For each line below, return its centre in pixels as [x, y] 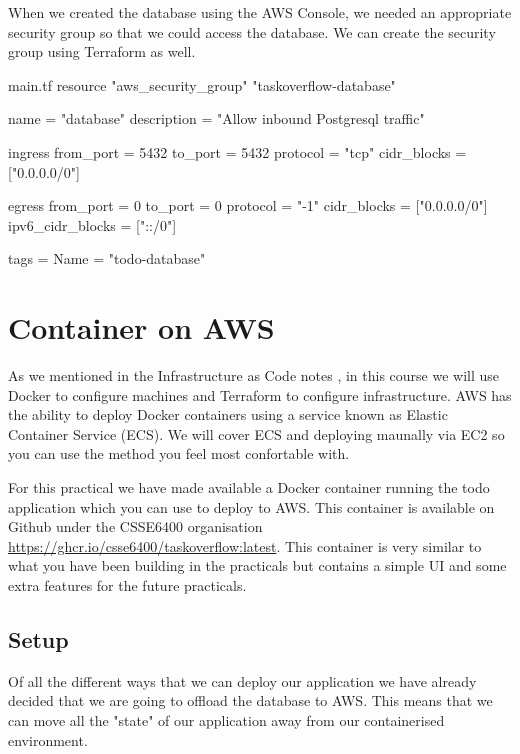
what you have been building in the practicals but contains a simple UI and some [257, 565]
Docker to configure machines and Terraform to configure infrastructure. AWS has [260, 394]
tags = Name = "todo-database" [107, 258]
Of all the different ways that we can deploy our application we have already [242, 680]
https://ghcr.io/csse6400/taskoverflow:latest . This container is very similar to [245, 545]
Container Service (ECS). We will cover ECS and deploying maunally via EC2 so [256, 433]
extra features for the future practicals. [127, 585]
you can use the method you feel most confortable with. [179, 453]
